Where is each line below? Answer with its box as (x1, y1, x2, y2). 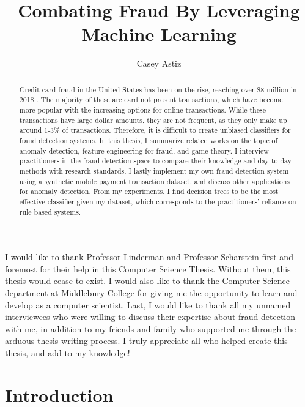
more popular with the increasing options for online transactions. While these (19, 105, 266, 115)
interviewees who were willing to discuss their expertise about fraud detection (5, 310, 296, 323)
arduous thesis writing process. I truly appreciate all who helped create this (5, 334, 288, 347)
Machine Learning (81, 21, 237, 47)
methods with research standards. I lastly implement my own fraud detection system (19, 165, 289, 176)
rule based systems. (19, 206, 81, 217)
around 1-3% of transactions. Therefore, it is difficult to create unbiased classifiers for (19, 125, 291, 135)
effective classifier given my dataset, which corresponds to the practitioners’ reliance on (19, 196, 296, 206)
